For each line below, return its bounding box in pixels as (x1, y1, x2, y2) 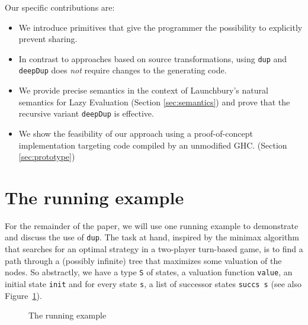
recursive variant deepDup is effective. (18, 107, 154, 120)
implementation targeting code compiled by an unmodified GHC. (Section (18, 139, 287, 151)
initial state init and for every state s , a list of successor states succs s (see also (5, 277, 301, 289)
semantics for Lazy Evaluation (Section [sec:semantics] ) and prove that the (18, 95, 290, 108)
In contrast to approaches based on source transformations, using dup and (18, 52, 287, 65)
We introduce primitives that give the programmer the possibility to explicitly (18, 21, 303, 33)
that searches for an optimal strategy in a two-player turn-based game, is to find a (5, 243, 303, 255)
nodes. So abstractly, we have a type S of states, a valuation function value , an (5, 266, 293, 278)
